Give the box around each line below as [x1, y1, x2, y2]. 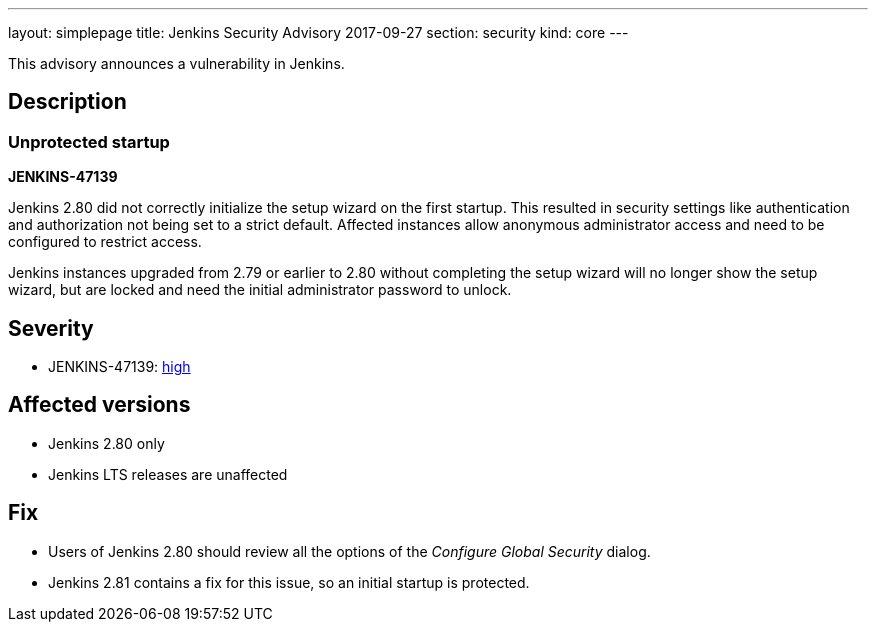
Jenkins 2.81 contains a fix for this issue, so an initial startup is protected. [48, 573, 530, 591]
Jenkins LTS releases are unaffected [48, 465, 288, 483]
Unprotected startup [8, 131, 170, 152]
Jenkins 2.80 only [48, 434, 165, 452]
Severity [8, 315, 94, 341]
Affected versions [8, 392, 191, 418]
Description [8, 89, 127, 115]
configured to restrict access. [8, 233, 202, 251]
